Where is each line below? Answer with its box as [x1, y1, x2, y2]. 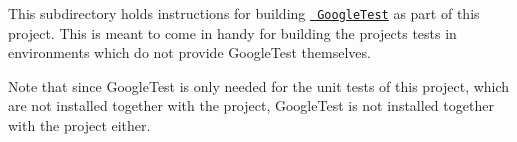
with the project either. [8, 115, 151, 136]
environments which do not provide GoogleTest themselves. [8, 42, 371, 63]
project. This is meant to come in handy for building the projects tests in [8, 22, 457, 43]
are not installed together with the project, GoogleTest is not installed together [8, 95, 494, 116]
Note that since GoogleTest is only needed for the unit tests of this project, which [8, 75, 510, 96]
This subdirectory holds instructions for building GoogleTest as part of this [8, 3, 480, 23]
